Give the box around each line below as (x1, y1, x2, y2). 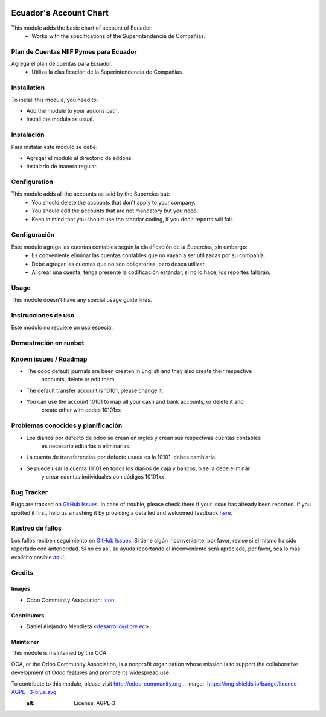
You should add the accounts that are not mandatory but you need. (31, 207, 199, 214)
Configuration (11, 178, 54, 186)
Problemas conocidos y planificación (11, 421, 123, 430)
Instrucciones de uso (11, 311, 75, 319)
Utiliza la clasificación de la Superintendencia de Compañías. (31, 68, 184, 75)
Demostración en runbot (11, 339, 85, 347)
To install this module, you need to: (11, 96, 98, 103)
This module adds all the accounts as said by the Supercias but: (11, 190, 170, 197)
